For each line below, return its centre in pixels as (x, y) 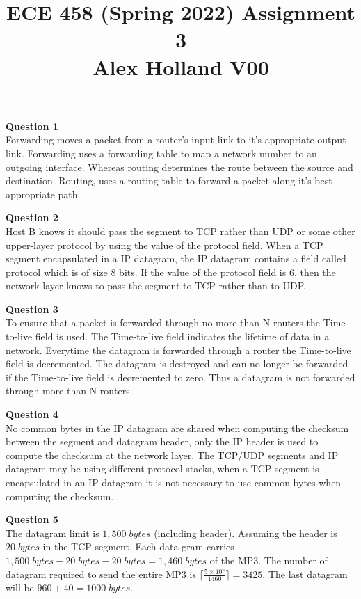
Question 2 (32, 217)
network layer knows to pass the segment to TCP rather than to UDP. (156, 286)
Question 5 (32, 519)
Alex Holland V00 (181, 66)
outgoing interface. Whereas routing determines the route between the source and (179, 167)
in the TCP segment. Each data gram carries (138, 546)
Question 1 (32, 126)
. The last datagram (305, 574)
